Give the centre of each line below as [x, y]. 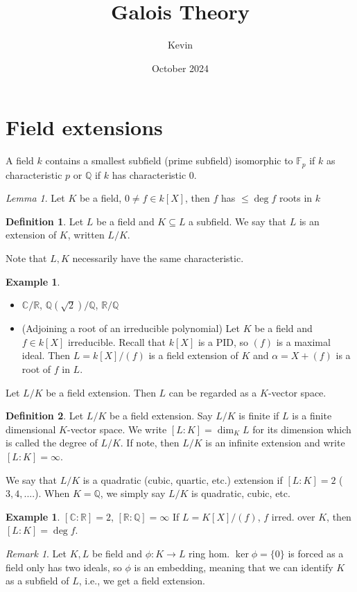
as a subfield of [37, 581]
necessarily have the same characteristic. [158, 258]
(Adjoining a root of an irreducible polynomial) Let [131, 328]
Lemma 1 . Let [35, 198]
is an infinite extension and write [275, 443]
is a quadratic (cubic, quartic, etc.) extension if [183, 479]
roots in [296, 198]
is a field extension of [193, 355]
